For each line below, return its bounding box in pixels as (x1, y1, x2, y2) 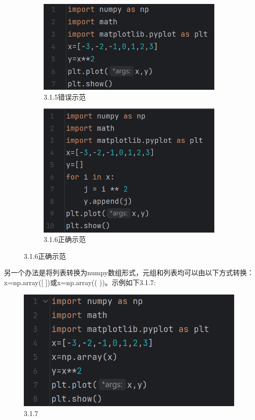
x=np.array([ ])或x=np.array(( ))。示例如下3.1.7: (4, 277, 156, 288)
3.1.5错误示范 (44, 91, 86, 102)
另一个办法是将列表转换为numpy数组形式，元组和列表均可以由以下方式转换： (4, 267, 254, 278)
